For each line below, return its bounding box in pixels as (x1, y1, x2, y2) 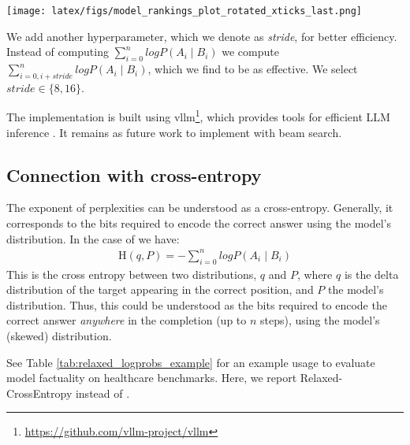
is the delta (344, 265, 399, 282)
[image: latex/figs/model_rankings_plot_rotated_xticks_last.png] (6, 6, 363, 17)
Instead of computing (6, 43, 109, 60)
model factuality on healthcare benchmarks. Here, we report (6, 369, 297, 386)
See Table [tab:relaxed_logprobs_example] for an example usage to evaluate (6, 354, 375, 370)
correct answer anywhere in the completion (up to (6, 312, 247, 328)
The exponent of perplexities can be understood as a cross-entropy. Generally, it (6, 199, 393, 216)
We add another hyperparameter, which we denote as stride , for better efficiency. (6, 28, 397, 44)
